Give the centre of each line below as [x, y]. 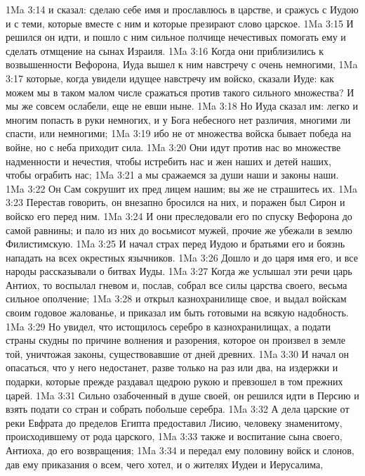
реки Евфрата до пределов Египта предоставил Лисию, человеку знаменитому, [174, 422]
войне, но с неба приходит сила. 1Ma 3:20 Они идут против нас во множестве [173, 147]
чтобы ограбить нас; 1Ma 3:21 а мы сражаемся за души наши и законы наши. [172, 175]
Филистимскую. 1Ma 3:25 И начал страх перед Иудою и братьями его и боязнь [175, 244]
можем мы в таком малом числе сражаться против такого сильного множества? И [180, 92]
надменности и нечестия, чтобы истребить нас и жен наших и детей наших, [168, 161]
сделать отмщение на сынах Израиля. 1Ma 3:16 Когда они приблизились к [165, 50]
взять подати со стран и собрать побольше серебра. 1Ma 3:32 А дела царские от [178, 409]
